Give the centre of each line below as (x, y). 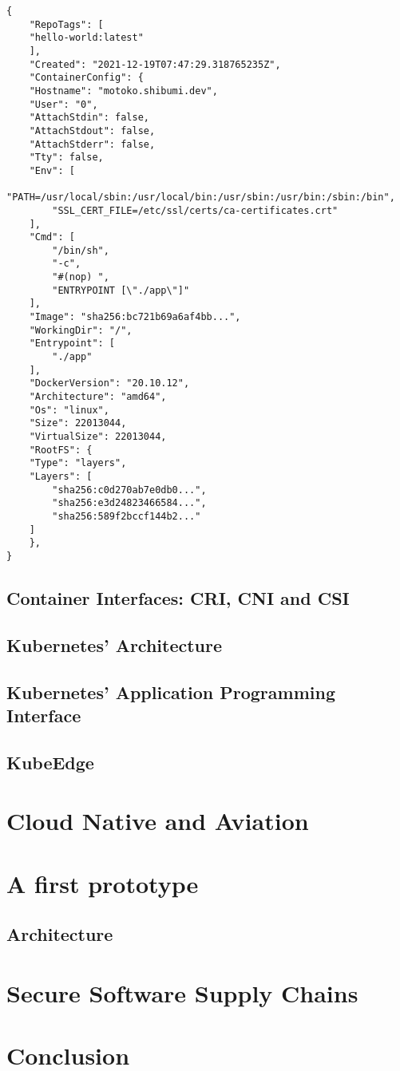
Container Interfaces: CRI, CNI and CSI (178, 597)
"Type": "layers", (78, 463)
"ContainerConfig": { (86, 78)
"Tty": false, (66, 158)
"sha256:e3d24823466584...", (129, 503)
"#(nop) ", (81, 277)
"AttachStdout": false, (92, 130)
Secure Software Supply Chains (182, 992)
